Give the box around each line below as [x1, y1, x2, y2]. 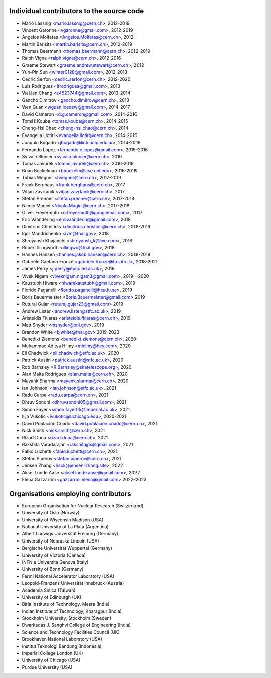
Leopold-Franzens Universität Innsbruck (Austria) [22, 580, 124, 586]
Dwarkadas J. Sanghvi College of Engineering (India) [22, 622, 131, 628]
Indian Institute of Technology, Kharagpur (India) [22, 608, 122, 614]
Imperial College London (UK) [22, 650, 83, 656]
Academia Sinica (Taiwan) [22, 587, 76, 593]
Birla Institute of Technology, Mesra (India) [22, 601, 110, 607]
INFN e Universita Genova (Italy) [22, 559, 89, 565]
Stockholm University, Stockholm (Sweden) [22, 615, 112, 621]
